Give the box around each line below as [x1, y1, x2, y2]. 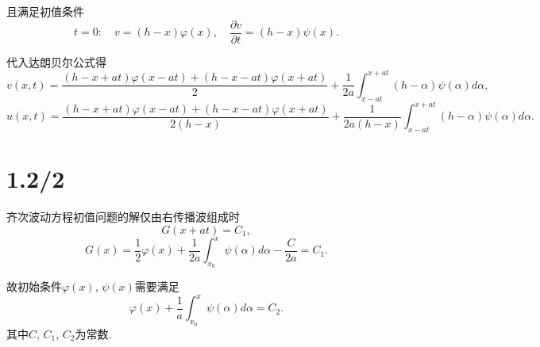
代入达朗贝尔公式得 [6, 53, 106, 70]
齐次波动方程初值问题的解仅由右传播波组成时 [6, 208, 240, 224]
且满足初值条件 [6, 3, 84, 19]
